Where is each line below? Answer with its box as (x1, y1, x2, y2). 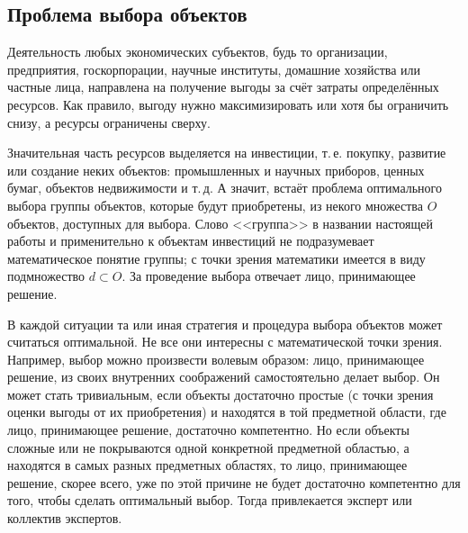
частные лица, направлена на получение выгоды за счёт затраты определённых (7, 77, 439, 96)
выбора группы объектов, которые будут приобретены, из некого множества (7, 195, 423, 214)
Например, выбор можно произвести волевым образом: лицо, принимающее (7, 349, 425, 368)
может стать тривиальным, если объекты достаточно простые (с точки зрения (7, 384, 434, 403)
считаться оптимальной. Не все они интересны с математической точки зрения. (7, 332, 443, 351)
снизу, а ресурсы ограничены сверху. (7, 113, 211, 131)
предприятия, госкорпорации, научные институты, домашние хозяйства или (7, 59, 421, 78)
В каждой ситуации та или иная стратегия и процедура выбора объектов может (7, 314, 443, 333)
